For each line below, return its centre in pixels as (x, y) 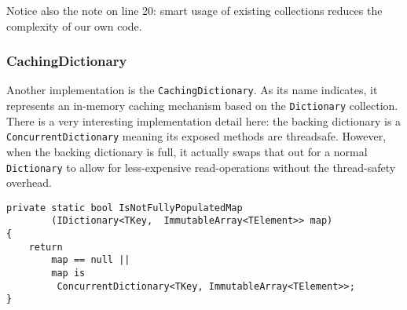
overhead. (29, 182)
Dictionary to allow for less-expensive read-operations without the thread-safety (201, 167)
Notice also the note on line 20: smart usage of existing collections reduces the (194, 10)
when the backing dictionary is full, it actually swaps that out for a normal (187, 151)
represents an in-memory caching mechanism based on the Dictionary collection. (202, 106)
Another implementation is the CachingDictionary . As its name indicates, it (192, 90)
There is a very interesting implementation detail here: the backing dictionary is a (204, 120)
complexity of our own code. (74, 26)
